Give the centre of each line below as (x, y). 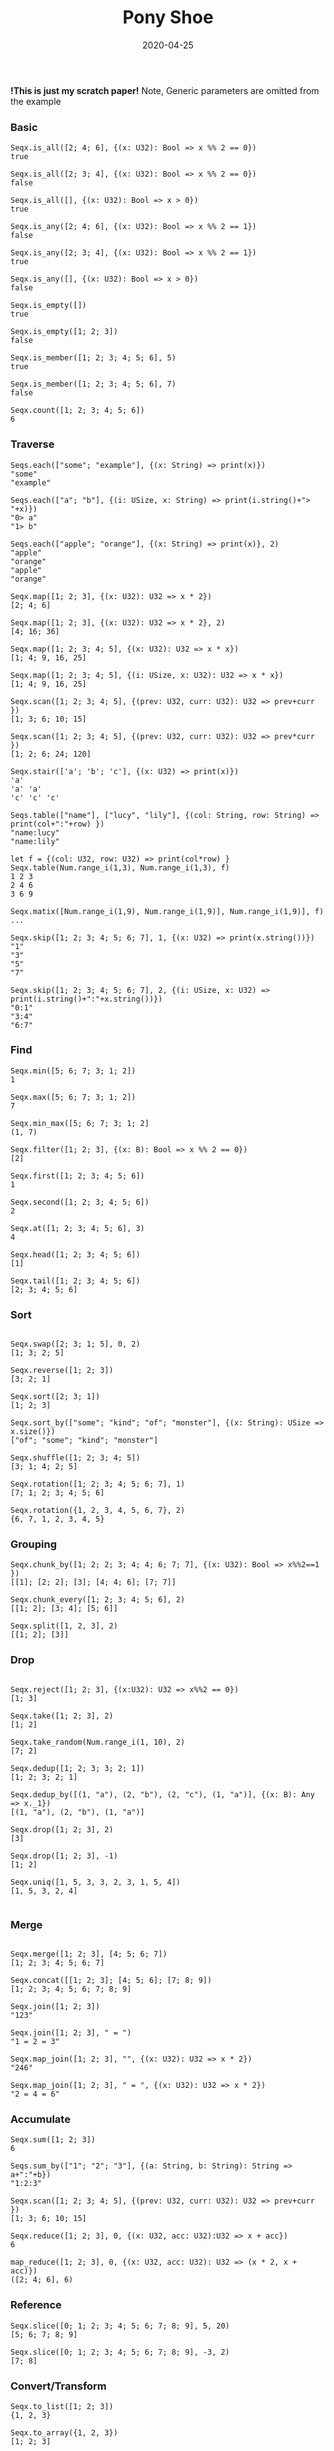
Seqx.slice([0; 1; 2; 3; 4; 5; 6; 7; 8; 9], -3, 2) (120, 2352)
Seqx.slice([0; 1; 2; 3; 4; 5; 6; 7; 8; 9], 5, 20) (120, 2326)
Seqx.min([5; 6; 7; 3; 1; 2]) (73, 1071)
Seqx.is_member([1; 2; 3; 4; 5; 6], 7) (93, 384)
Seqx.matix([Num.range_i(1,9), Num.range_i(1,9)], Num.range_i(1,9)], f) (167, 911)
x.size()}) (33, 1432)
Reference (36, 2305)
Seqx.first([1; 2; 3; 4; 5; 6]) (77, 1176)
